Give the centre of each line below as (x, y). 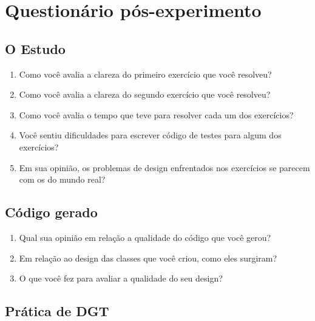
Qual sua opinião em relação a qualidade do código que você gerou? (145, 237)
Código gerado (51, 212)
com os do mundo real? (62, 179)
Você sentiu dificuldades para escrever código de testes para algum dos (150, 135)
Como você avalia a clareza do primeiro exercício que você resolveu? (145, 74)
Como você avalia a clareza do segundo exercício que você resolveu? (145, 94)
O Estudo (35, 48)
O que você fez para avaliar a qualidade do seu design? (121, 278)
